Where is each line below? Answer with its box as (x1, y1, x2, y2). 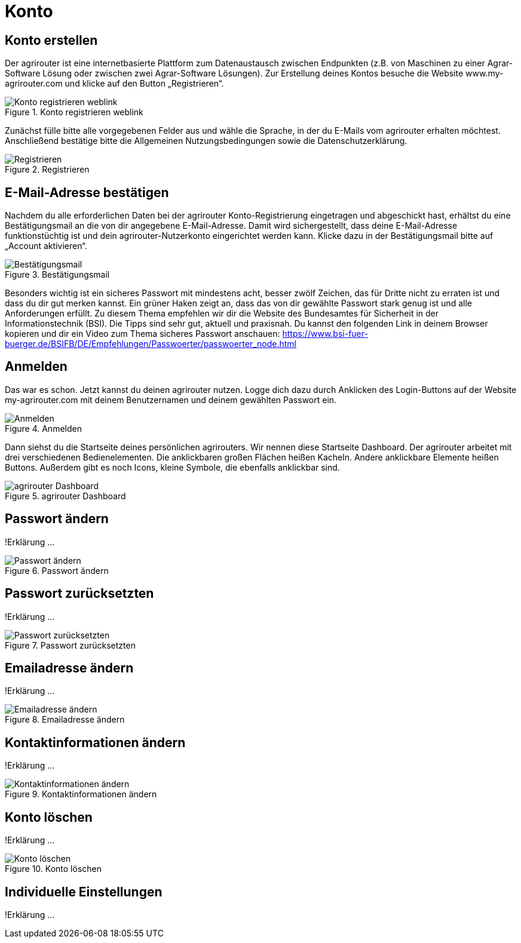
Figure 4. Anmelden (5, 423, 82, 434)
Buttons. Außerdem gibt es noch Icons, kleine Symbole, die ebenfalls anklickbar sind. (5, 462, 340, 472)
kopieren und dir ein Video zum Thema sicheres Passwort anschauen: (5, 328, 280, 339)
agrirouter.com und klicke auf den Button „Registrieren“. (5, 78, 224, 89)
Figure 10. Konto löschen (5, 864, 102, 874)
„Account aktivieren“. (5, 241, 87, 251)
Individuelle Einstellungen (5, 884, 163, 899)
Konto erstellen (5, 32, 98, 48)
